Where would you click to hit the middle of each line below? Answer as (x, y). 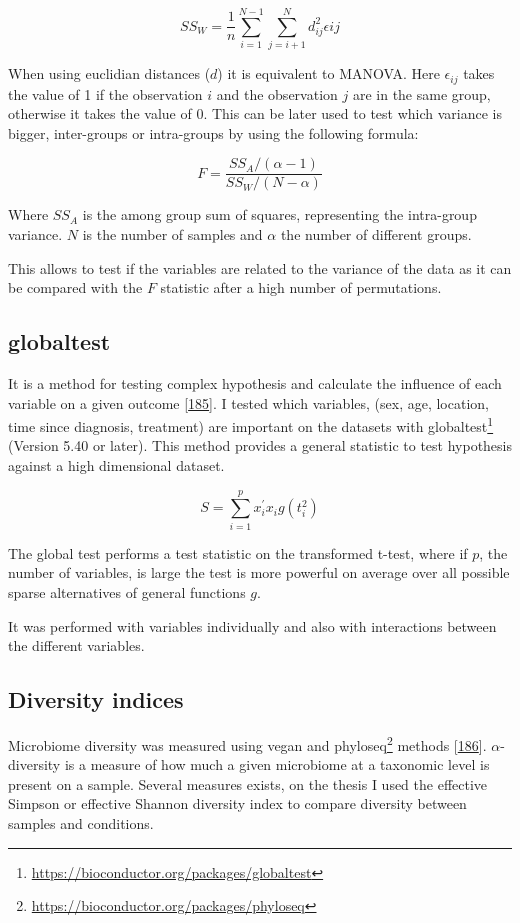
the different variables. (76, 645)
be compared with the (75, 287)
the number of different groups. (376, 234)
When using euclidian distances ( (109, 73)
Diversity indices (96, 699)
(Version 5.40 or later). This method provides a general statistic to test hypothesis (260, 445)
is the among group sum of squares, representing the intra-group (279, 214)
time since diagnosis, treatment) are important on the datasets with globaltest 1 (251, 424)
